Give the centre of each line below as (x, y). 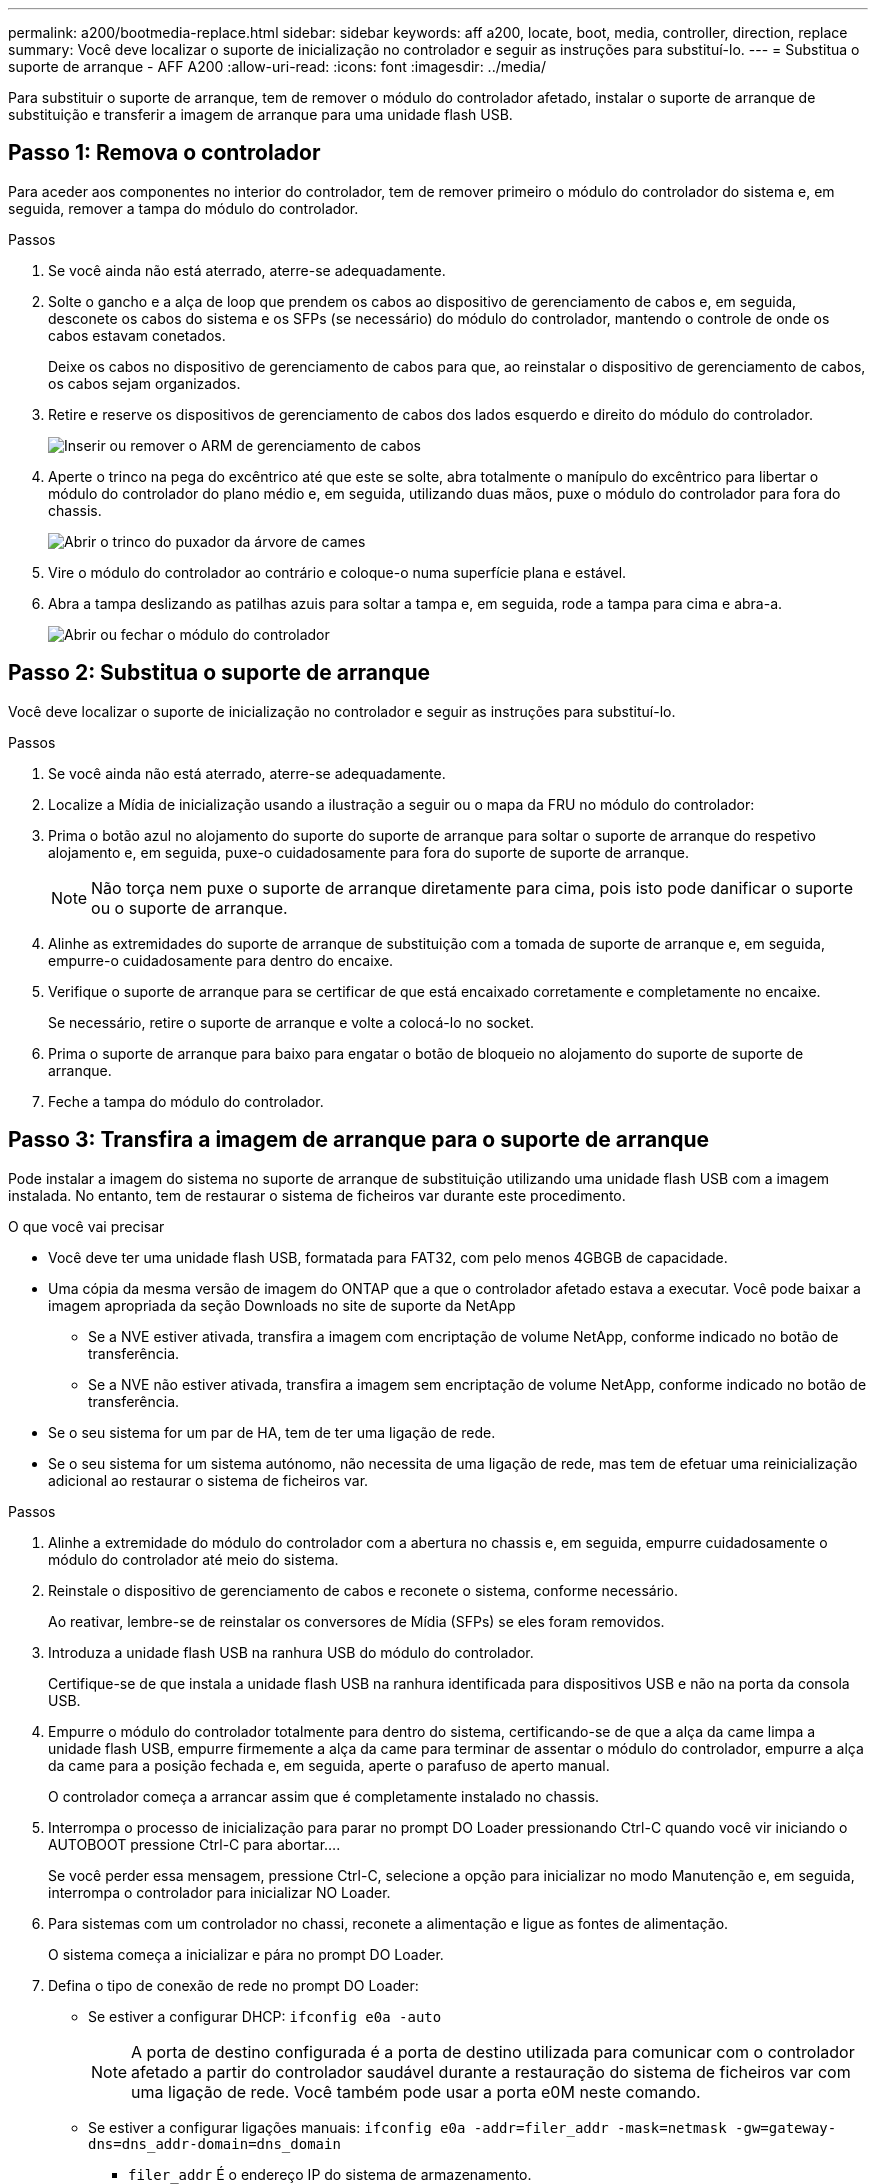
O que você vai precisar (86, 1226)
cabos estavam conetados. (137, 335)
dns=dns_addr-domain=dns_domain (214, 2143)
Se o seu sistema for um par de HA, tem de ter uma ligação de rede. (272, 1432)
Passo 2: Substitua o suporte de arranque (219, 673)
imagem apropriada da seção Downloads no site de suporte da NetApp (282, 1305)
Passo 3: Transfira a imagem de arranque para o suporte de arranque (359, 1140)
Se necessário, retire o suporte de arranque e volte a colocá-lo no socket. (291, 1022)
